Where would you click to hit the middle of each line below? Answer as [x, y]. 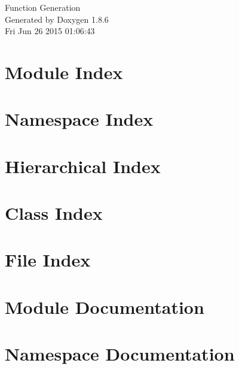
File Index [48, 260]
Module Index [64, 72]
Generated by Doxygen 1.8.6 [57, 19]
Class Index [54, 213]
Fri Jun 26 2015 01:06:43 [50, 31]
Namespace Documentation [120, 354]
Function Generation [43, 7]
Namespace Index [79, 119]
